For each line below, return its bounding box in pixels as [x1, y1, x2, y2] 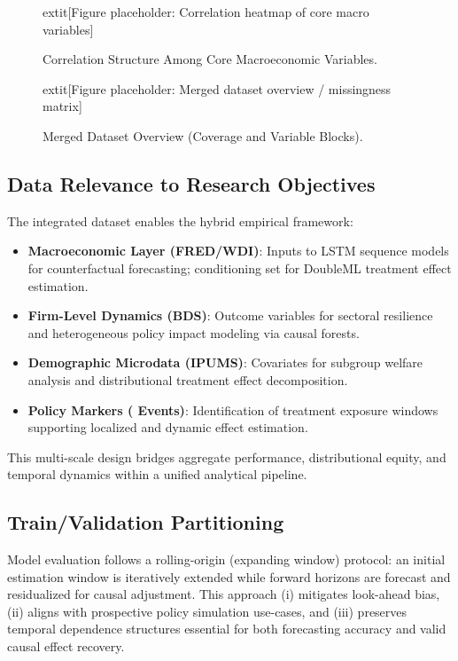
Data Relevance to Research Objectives [7, 169, 376, 197]
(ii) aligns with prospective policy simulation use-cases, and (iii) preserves [7, 602, 408, 620]
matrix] [43, 97, 82, 115]
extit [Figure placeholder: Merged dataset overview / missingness [43, 79, 392, 98]
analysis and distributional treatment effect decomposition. [27, 370, 348, 389]
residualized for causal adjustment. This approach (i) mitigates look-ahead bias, [7, 585, 440, 603]
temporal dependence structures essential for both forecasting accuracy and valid [7, 619, 446, 638]
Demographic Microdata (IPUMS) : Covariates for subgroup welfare [27, 353, 423, 372]
